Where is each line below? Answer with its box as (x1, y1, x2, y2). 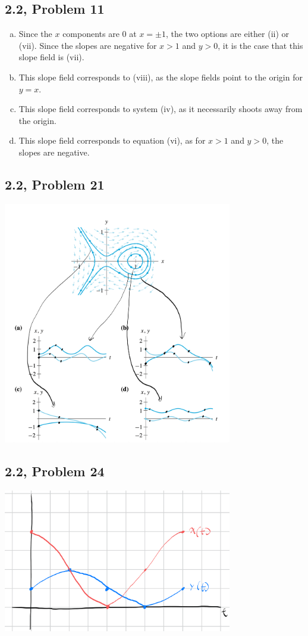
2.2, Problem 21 (5, 175, 105, 193)
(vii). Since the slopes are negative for (18, 39, 157, 51)
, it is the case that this (218, 39, 303, 51)
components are (62, 27, 120, 40)
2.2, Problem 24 (5, 461, 105, 480)
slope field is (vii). (18, 51, 84, 63)
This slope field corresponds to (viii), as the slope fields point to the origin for (18, 70, 303, 83)
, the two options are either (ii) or (165, 27, 290, 40)
